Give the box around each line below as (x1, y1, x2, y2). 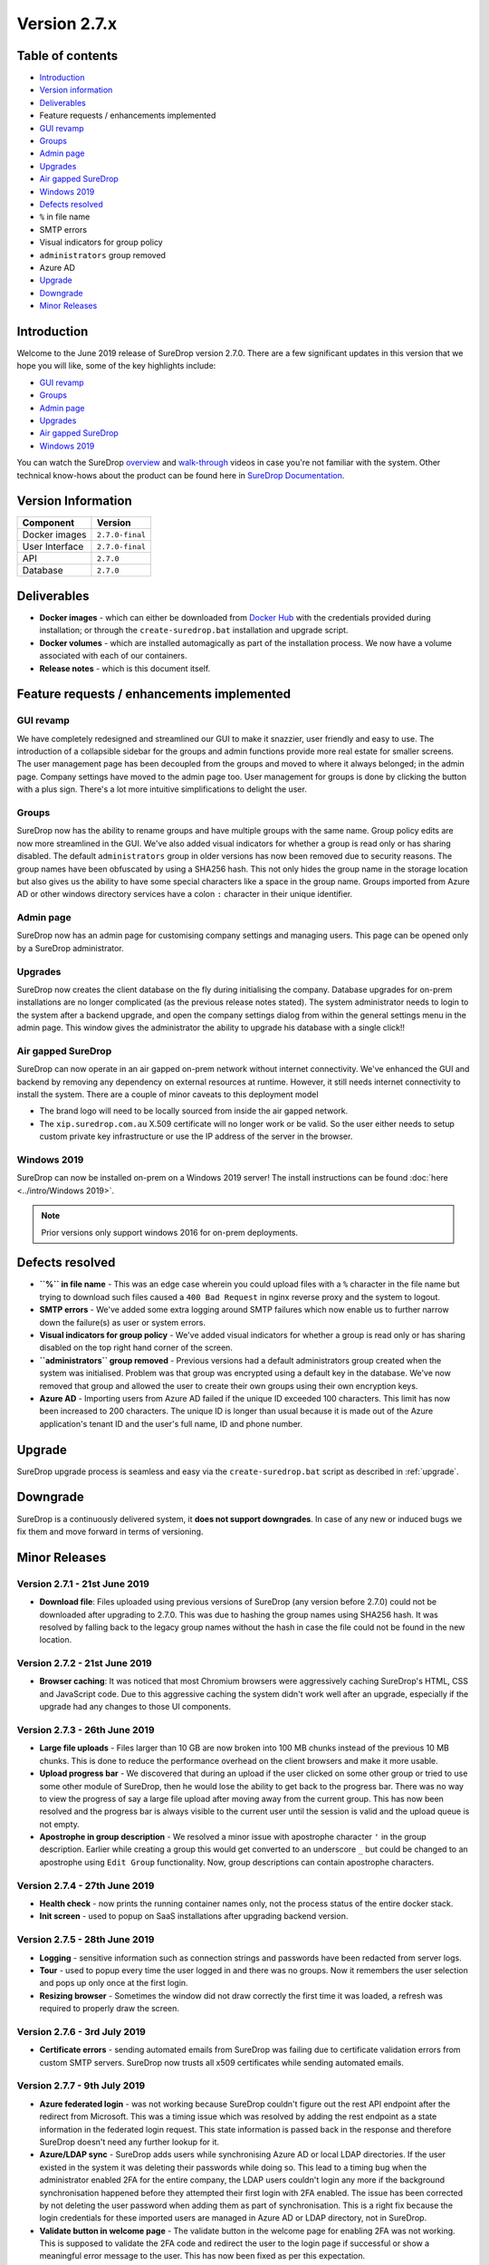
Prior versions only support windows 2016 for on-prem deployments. (41, 1227, 299, 1238)
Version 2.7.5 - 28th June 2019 (16, 1933, 155, 1946)
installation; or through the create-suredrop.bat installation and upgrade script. (39, 625, 349, 636)
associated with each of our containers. (39, 651, 187, 661)
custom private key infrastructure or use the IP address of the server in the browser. (39, 1131, 353, 1142)
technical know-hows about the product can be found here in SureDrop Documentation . (16, 469, 345, 480)
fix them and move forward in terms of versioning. (16, 1526, 204, 1537)
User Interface (22, 540, 84, 553)
